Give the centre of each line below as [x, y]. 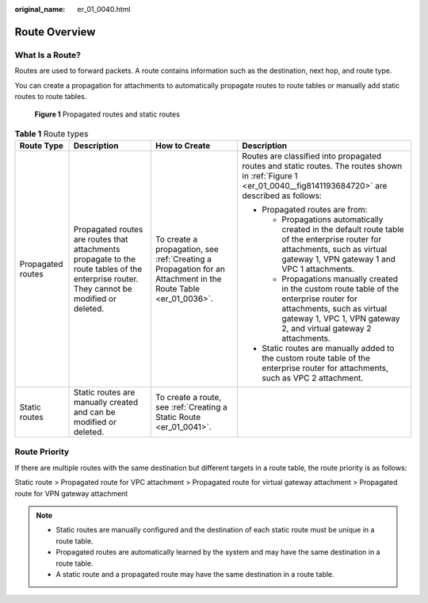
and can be [94, 412]
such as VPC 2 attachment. [313, 378]
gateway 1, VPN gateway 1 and [338, 259]
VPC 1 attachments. [318, 269]
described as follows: [282, 196]
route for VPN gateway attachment [71, 493]
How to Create [183, 146]
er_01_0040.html [104, 9]
